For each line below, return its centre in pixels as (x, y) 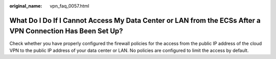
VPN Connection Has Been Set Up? (66, 31)
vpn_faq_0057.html (70, 6)
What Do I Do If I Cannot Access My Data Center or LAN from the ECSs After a (135, 20)
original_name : (26, 6)
